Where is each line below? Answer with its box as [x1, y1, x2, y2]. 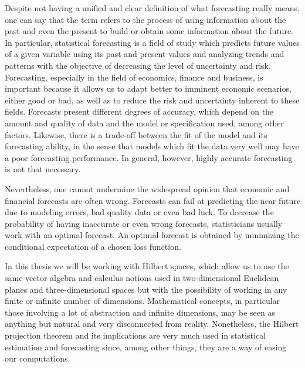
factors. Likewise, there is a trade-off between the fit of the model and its [5, 128, 267, 140]
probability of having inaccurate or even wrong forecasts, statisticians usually [5, 217, 283, 229]
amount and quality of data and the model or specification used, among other [5, 116, 284, 129]
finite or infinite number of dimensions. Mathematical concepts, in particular [5, 295, 280, 307]
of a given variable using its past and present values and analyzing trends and [5, 48, 284, 60]
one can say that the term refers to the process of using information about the [5, 13, 286, 25]
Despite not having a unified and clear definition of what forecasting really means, [5, 2, 300, 14]
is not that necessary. [5, 163, 81, 175]
